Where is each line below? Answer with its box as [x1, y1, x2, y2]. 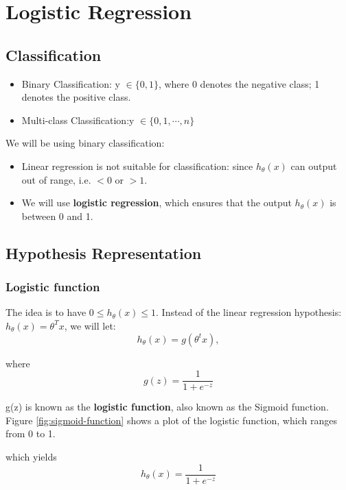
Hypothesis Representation [5, 242, 202, 263]
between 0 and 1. [21, 208, 93, 223]
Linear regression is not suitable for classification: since [21, 158, 253, 173]
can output [290, 158, 337, 173]
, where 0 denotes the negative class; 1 [158, 76, 320, 90]
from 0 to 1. [5, 426, 56, 441]
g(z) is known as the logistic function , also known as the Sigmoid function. [5, 400, 329, 414]
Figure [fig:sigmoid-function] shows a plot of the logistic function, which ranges [5, 413, 337, 427]
